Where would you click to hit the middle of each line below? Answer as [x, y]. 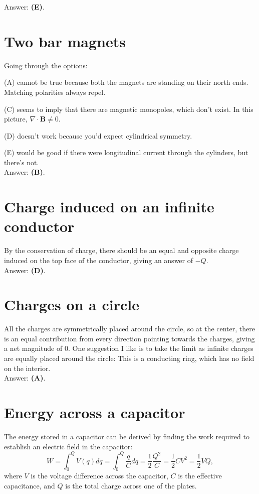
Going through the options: [46, 65]
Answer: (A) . [25, 378]
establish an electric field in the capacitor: [68, 446]
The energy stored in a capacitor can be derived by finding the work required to [127, 436]
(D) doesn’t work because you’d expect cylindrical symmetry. [98, 135]
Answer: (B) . [25, 172]
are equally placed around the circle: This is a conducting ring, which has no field [129, 358]
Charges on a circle [72, 304]
